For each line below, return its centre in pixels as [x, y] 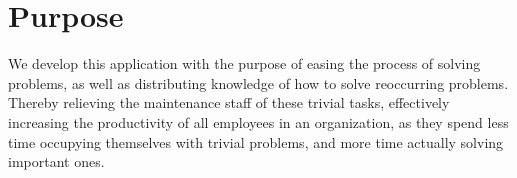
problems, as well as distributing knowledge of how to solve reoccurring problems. [258, 82]
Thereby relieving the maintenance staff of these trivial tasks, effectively [229, 102]
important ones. [56, 161]
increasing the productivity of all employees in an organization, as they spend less [258, 121]
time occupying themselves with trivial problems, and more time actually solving [256, 141]
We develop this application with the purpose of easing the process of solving [244, 63]
